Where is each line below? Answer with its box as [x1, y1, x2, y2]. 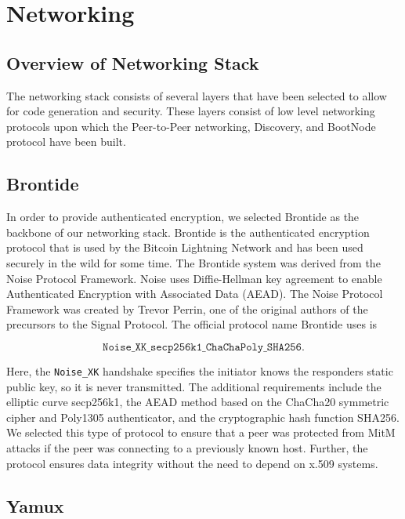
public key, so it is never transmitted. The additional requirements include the [6, 378, 381, 394]
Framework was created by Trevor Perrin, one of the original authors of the [6, 300, 368, 317]
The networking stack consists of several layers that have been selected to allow [6, 87, 387, 103]
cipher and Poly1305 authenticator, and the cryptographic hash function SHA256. [6, 408, 400, 425]
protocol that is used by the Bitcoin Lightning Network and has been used [6, 239, 363, 256]
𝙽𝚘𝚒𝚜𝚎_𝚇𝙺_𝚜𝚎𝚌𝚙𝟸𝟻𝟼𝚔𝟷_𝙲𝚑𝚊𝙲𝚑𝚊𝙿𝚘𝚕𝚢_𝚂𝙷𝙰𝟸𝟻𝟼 [103, 341, 302, 353]
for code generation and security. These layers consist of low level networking [6, 103, 375, 119]
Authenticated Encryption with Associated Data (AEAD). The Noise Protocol [6, 285, 383, 302]
